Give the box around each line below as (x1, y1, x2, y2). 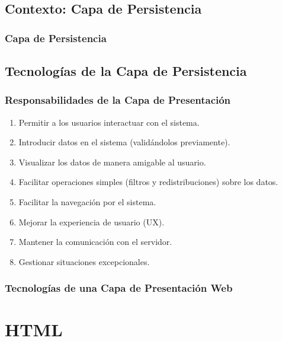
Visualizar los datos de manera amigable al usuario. (18, 155, 206, 168)
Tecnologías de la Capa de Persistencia (5, 62, 247, 80)
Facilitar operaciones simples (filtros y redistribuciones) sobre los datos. (18, 176, 278, 188)
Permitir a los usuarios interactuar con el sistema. (18, 116, 200, 128)
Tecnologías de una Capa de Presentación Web (5, 281, 233, 295)
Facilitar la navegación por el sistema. (18, 196, 156, 208)
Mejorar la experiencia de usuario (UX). (18, 215, 165, 228)
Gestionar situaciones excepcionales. (18, 255, 150, 267)
